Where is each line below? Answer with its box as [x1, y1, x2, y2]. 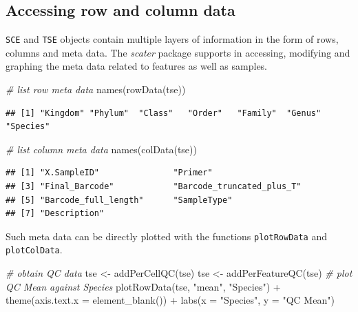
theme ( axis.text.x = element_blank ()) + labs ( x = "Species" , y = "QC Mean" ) [6, 293, 335, 307]
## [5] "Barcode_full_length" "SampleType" [6, 195, 233, 205]
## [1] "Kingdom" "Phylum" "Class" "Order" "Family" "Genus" [6, 108, 322, 118]
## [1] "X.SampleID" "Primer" [6, 168, 213, 178]
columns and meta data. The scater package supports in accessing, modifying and [6, 45, 350, 59]
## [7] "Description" [6, 208, 105, 219]
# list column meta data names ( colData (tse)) [6, 142, 197, 156]
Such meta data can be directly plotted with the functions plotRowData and [6, 228, 328, 243]
